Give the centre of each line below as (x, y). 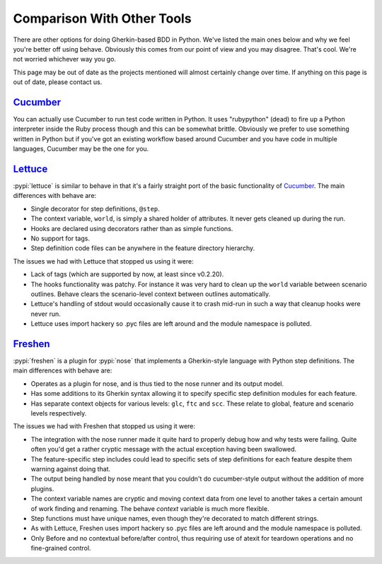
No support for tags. (60, 239)
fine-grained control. (61, 548)
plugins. (42, 488)
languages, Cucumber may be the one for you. (81, 149)
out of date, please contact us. (58, 82)
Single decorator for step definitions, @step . (95, 208)
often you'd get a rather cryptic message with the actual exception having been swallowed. (164, 450)
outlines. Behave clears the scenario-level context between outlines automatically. (151, 294)
